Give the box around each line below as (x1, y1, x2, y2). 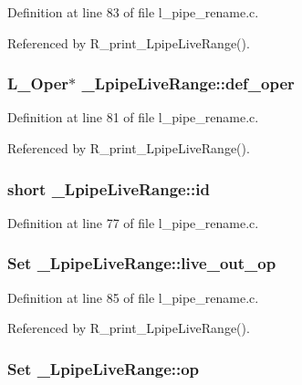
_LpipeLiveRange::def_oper (81, 72, 295, 95)
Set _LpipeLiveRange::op (7, 357, 200, 380)
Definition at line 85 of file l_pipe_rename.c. (7, 287, 259, 307)
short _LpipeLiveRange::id (7, 177, 210, 200)
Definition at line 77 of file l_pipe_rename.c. (7, 213, 259, 232)
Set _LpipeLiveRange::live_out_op (7, 252, 276, 275)
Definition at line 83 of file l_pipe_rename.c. (7, 3, 259, 21)
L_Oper (7, 72, 69, 95)
